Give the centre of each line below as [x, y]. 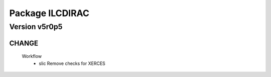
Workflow [32, 56]
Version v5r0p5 [36, 27]
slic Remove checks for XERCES [72, 63]
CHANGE [24, 43]
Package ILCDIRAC [49, 13]
